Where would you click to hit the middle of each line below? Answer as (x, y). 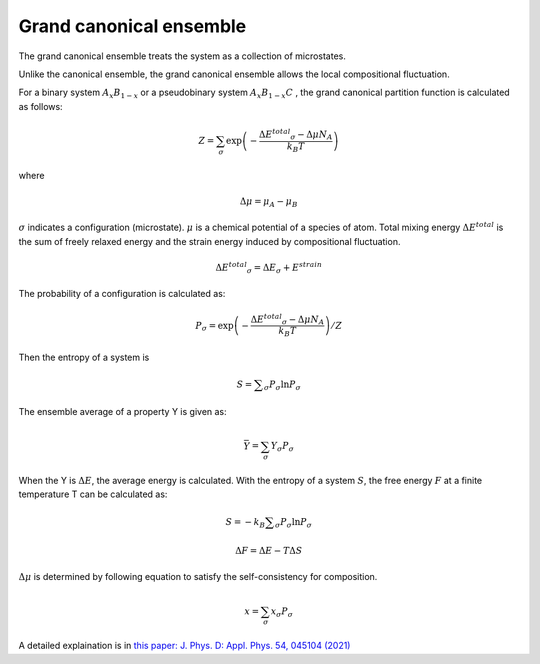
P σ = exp (214, 327)
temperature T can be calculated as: (93, 494)
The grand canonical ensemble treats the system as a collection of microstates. (182, 56)
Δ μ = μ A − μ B (268, 202)
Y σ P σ (282, 447)
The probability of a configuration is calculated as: (122, 294)
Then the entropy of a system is (84, 357)
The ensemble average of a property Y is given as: (122, 412)
